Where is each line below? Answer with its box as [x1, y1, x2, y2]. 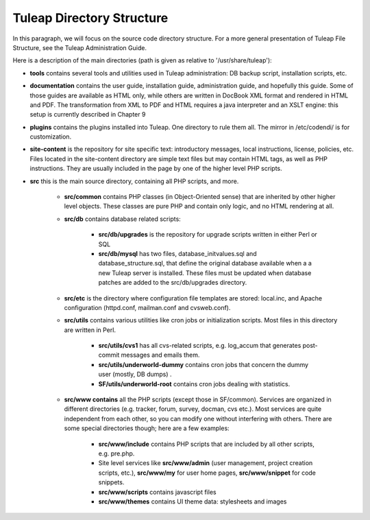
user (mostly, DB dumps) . [98, 370, 172, 379]
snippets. [98, 478, 125, 486]
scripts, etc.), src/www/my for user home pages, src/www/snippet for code [98, 469, 317, 477]
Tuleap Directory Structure [12, 10, 169, 25]
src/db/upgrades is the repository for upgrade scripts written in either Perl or [98, 231, 318, 239]
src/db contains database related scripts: [64, 215, 181, 223]
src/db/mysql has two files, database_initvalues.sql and [98, 249, 257, 257]
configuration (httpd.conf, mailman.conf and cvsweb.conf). [64, 303, 231, 311]
